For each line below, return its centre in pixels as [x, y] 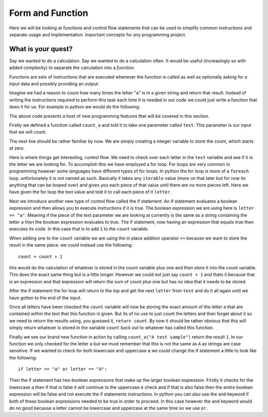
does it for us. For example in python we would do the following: [75, 107]
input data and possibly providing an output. [54, 84]
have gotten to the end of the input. [45, 298]
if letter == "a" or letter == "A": [63, 369]
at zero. [17, 148]
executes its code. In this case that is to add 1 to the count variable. [79, 229]
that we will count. [28, 132]
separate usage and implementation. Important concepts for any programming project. [98, 34]
